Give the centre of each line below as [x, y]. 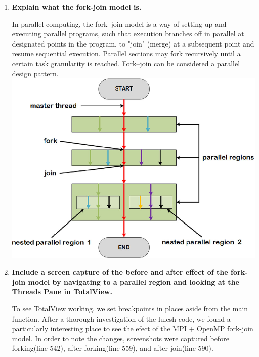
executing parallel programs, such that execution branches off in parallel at [128, 34]
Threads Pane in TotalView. [62, 292]
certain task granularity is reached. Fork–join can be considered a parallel [126, 63]
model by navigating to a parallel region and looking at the [134, 281]
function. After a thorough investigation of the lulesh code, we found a [121, 318]
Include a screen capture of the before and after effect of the [120, 272]
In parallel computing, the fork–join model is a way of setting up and [119, 24]
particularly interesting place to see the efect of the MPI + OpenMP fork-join [133, 328]
